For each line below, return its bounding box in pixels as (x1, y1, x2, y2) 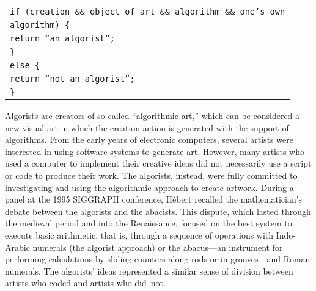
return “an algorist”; (10, 34, 115, 43)
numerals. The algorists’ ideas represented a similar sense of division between (5, 264, 293, 277)
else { (10, 60, 40, 70)
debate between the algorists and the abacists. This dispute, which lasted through (5, 204, 311, 217)
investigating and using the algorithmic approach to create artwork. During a (5, 181, 294, 193)
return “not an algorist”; (10, 74, 135, 84)
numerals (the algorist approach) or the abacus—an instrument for (32, 240, 283, 253)
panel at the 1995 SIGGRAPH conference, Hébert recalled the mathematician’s (5, 193, 303, 206)
